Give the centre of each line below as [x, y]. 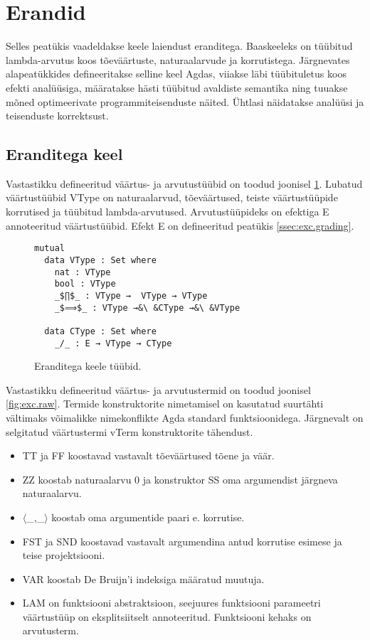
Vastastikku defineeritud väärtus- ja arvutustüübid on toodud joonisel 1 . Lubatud [184, 183]
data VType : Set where [100, 260]
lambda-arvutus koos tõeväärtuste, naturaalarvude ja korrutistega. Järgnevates [178, 59]
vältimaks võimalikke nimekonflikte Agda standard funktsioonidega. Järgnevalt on [185, 417]
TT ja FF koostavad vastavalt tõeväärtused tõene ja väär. [148, 455]
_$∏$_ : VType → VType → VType [131, 295]
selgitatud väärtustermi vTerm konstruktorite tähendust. [129, 431]
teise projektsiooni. [64, 555]
